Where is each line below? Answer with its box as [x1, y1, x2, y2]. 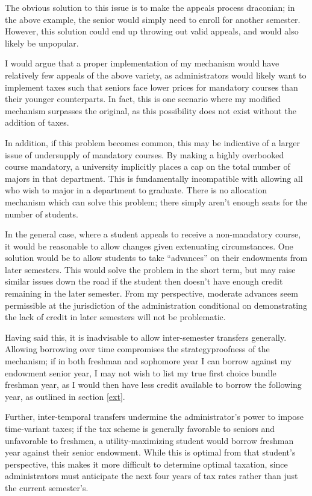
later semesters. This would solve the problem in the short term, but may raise [5, 263, 296, 275]
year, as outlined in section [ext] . [5, 390, 125, 402]
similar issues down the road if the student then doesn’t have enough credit [5, 275, 283, 288]
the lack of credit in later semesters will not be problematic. [5, 311, 226, 323]
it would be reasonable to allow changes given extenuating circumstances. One [5, 239, 293, 252]
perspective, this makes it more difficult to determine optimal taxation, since [5, 457, 288, 470]
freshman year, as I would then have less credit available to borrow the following [5, 378, 302, 391]
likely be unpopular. [5, 36, 79, 49]
